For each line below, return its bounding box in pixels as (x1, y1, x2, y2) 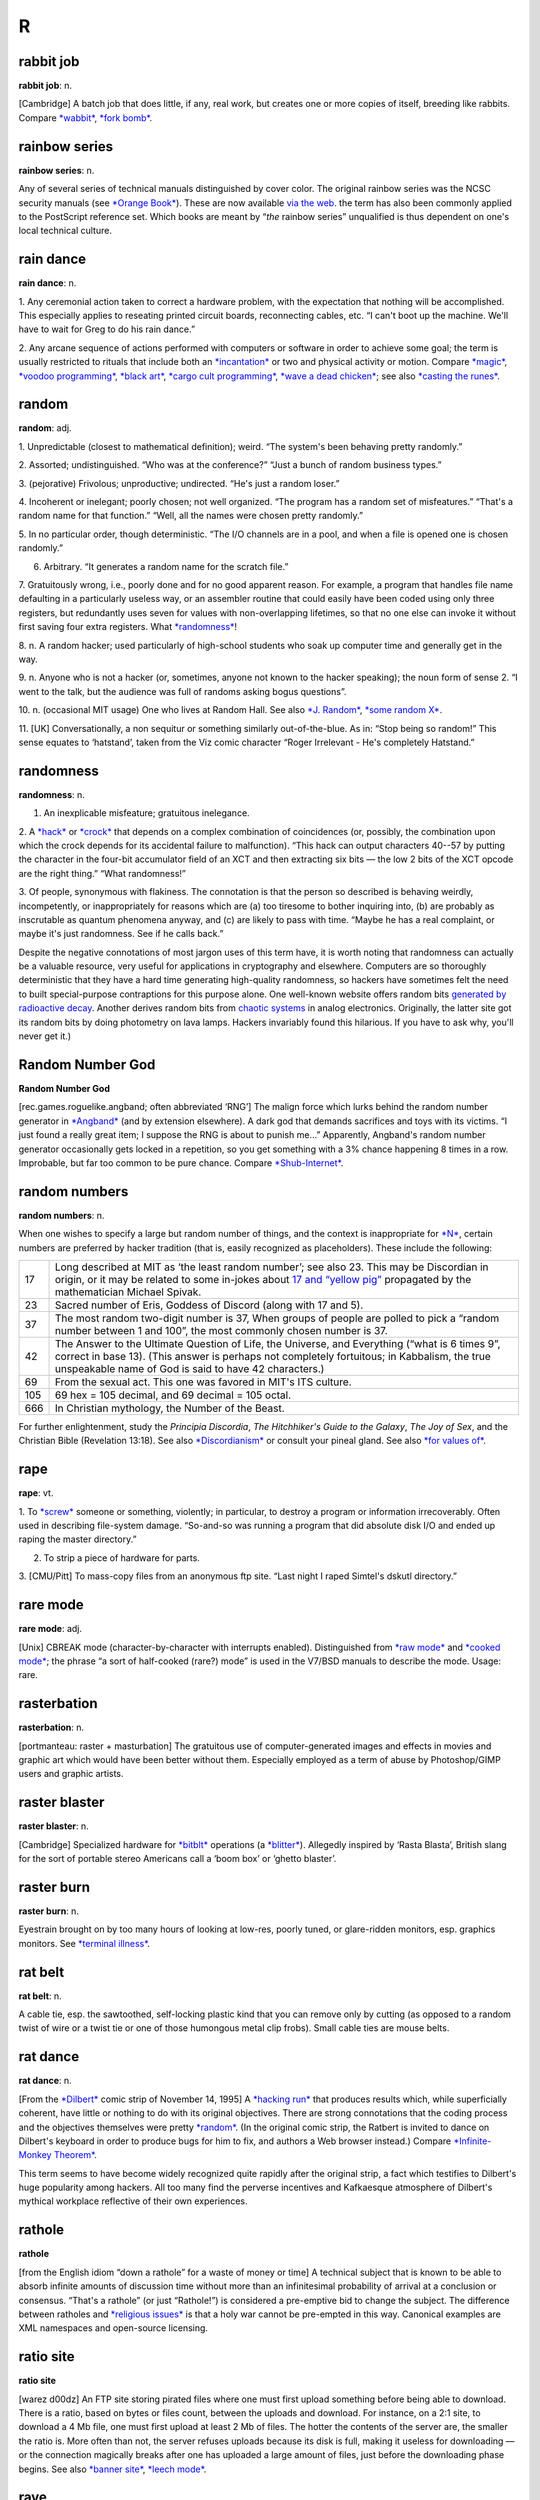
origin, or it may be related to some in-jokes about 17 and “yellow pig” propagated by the (54, 1272, 472, 1286)
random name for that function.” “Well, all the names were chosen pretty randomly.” (18, 510, 364, 522)
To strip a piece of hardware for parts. (43, 1551, 200, 1564)
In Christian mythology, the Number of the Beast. (54, 1401, 285, 1415)
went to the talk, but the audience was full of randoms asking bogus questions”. (18, 685, 347, 697)
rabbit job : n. (18, 80, 73, 92)
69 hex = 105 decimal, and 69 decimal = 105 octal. (54, 1388, 292, 1402)
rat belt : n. (18, 1990, 62, 2002)
